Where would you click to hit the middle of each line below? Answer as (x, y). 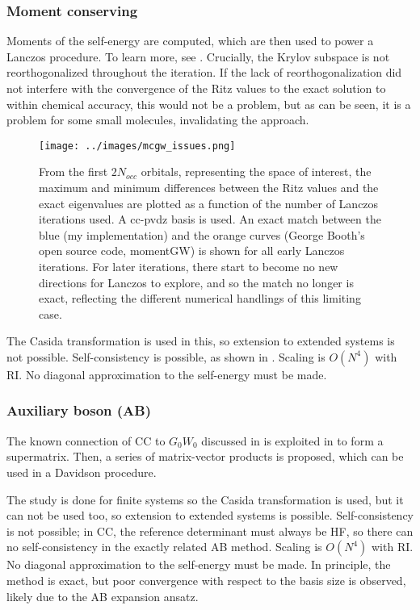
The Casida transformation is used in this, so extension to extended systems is (201, 341)
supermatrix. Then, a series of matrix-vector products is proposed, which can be (205, 456)
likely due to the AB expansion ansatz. (103, 596)
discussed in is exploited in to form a (292, 440)
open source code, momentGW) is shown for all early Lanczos (192, 251)
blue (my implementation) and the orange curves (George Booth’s (202, 234)
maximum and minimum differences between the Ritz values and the (209, 188)
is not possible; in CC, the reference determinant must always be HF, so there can (210, 531)
